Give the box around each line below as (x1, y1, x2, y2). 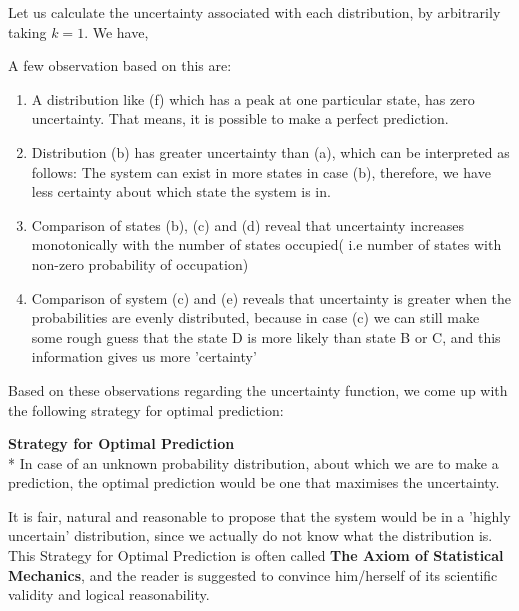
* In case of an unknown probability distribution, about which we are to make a (8, 452, 499, 473)
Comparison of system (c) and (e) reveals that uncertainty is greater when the (31, 287, 512, 308)
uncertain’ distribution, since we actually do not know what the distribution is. (8, 525, 493, 546)
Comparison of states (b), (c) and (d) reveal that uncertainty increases (31, 214, 464, 235)
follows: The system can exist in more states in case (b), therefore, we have (31, 161, 491, 182)
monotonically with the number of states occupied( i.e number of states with (31, 234, 502, 255)
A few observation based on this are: (8, 55, 232, 76)
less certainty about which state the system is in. (31, 181, 331, 202)
